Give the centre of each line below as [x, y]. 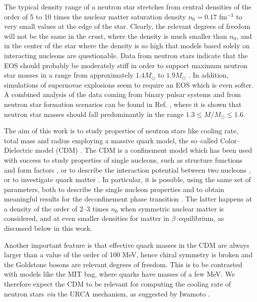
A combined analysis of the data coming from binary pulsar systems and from [123, 94]
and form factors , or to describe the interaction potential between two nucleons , [128, 169]
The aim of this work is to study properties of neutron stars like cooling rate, [121, 131]
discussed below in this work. [48, 228]
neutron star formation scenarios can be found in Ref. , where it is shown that [123, 104]
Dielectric [19, 150]
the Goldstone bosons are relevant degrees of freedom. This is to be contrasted [123, 264]
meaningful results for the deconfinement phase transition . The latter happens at [128, 199]
